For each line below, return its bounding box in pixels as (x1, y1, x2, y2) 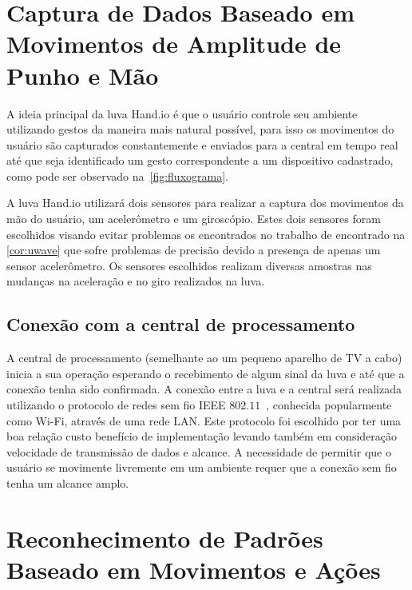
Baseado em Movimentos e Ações (6, 552, 381, 585)
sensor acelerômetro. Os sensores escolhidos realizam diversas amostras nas (6, 257, 372, 273)
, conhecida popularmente (266, 397, 392, 413)
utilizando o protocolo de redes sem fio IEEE (6, 397, 226, 413)
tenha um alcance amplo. (6, 474, 129, 491)
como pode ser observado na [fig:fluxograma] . (6, 167, 228, 184)
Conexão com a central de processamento (6, 312, 355, 337)
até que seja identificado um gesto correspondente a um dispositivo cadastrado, (6, 152, 394, 169)
